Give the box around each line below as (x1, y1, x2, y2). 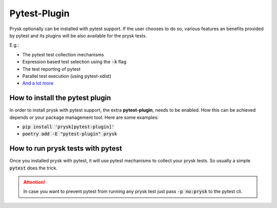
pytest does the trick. (9, 164, 58, 171)
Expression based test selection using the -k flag (22, 59, 127, 65)
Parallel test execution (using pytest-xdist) (22, 73, 112, 79)
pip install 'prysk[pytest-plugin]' (22, 123, 115, 130)
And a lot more (22, 80, 54, 87)
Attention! (23, 179, 46, 185)
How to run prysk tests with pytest (9, 144, 123, 153)
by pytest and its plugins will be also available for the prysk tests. (9, 32, 147, 38)
